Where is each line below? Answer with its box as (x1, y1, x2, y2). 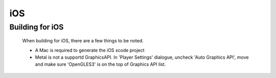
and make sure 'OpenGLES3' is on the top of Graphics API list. (35, 61, 166, 67)
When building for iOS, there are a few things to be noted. (22, 38, 144, 44)
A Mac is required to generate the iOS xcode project (35, 47, 145, 53)
